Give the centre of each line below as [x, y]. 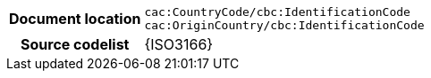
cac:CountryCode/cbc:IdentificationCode [277, 12]
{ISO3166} [179, 44]
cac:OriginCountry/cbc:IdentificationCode [284, 25]
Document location [75, 19]
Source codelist [75, 44]
